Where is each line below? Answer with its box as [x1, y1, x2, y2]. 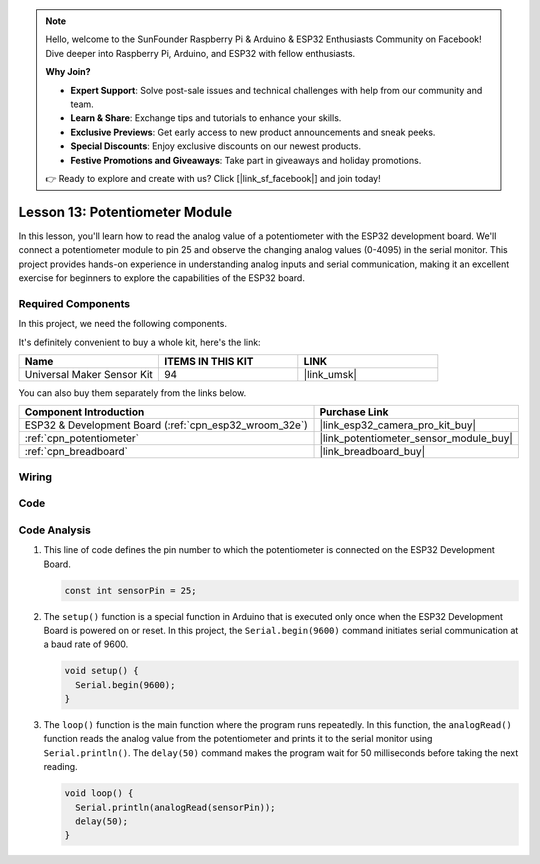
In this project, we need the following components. [18, 318, 227, 330]
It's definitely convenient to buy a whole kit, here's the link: [18, 336, 261, 348]
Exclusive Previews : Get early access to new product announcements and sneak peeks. [70, 126, 436, 138]
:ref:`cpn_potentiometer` [24, 431, 140, 445]
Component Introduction [24, 405, 145, 419]
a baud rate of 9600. [43, 638, 129, 650]
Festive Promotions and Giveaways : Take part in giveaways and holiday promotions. [70, 154, 422, 166]
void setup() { [64, 665, 139, 677]
